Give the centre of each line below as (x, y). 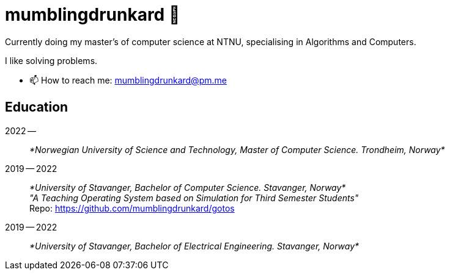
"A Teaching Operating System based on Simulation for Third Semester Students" (194, 198)
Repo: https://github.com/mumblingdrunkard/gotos (132, 208)
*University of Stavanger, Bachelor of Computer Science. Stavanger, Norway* (188, 187)
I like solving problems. (51, 60)
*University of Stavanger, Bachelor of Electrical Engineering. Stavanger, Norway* (194, 246)
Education (37, 107)
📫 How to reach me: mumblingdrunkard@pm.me (128, 80)
